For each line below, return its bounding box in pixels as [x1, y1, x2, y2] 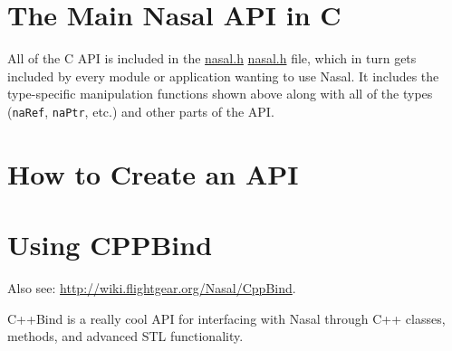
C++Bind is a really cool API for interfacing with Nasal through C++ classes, [7, 308, 446, 327]
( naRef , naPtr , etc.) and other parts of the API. [7, 101, 274, 120]
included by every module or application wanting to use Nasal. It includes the [7, 66, 439, 85]
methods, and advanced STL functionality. [7, 327, 244, 346]
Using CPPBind [7, 226, 213, 263]
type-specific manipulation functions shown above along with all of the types [7, 84, 433, 103]
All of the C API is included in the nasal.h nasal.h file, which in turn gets [7, 49, 417, 68]
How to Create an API [7, 155, 299, 192]
